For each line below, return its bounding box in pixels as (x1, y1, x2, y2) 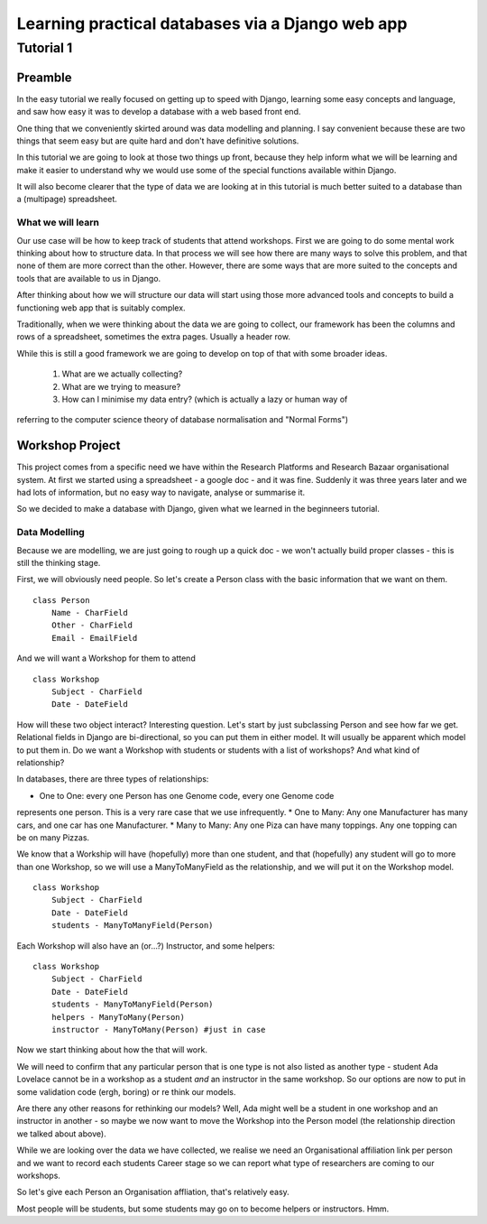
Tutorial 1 (16, 40, 73, 56)
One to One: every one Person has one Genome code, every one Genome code (39, 790, 335, 801)
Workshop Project (16, 438, 121, 453)
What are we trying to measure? (61, 381, 181, 392)
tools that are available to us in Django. (16, 273, 161, 283)
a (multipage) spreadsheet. (16, 194, 117, 205)
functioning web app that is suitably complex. (16, 302, 186, 313)
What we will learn (16, 217, 99, 229)
